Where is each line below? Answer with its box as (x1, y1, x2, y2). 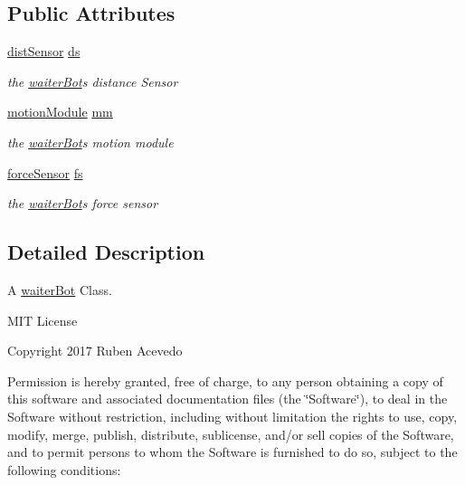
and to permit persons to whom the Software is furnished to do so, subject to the (7, 442, 458, 461)
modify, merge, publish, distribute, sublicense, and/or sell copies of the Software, (7, 424, 454, 443)
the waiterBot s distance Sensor (7, 71, 178, 90)
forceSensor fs (7, 163, 83, 182)
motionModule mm (7, 102, 113, 121)
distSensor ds (7, 42, 81, 61)
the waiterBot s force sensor (7, 194, 158, 213)
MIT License (7, 310, 78, 329)
